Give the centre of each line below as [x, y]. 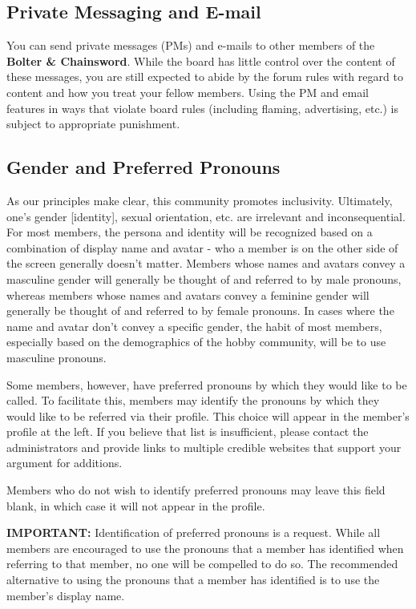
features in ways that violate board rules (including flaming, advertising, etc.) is [203, 108]
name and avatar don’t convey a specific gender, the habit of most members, [194, 326]
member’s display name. [66, 595]
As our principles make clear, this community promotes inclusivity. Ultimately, [200, 200]
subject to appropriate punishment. [93, 124]
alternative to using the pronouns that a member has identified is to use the [193, 580]
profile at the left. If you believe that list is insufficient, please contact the [188, 432]
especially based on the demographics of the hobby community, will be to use [196, 342]
